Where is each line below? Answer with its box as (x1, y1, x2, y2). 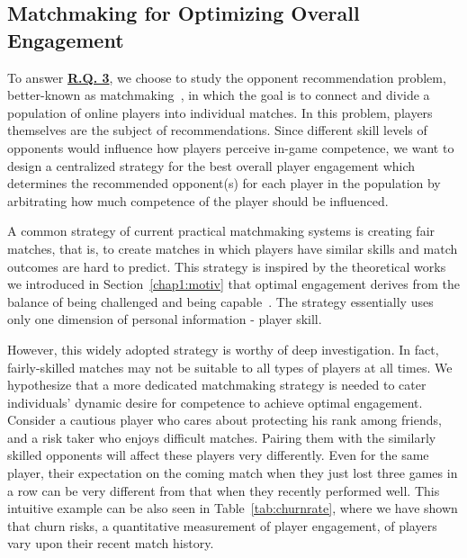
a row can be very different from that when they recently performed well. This (7, 481, 440, 499)
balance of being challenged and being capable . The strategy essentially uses (7, 292, 434, 310)
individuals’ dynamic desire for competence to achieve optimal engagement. (7, 392, 423, 411)
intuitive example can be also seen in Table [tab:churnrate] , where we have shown (7, 499, 458, 517)
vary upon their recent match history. (7, 534, 214, 553)
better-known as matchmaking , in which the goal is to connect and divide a (7, 85, 430, 104)
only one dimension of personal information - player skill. (7, 310, 322, 328)
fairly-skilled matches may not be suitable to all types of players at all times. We (7, 357, 453, 376)
